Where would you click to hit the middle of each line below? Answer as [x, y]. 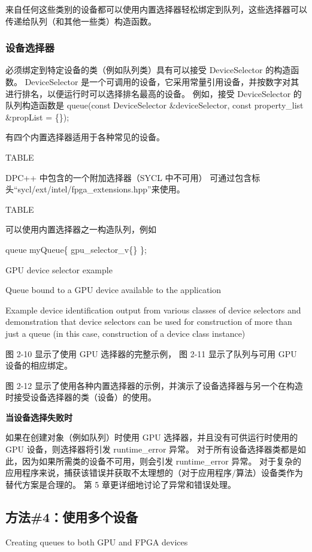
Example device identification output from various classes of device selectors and [153, 310]
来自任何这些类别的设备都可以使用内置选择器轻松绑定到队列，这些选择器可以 [156, 9]
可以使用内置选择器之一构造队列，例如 [81, 229]
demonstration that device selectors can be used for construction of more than [149, 322]
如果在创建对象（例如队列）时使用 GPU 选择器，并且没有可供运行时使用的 [152, 437]
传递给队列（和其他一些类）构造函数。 [81, 21]
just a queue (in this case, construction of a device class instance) [125, 333]
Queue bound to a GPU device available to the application [113, 290]
